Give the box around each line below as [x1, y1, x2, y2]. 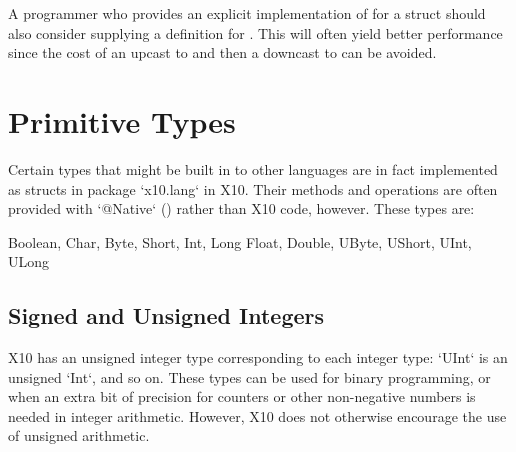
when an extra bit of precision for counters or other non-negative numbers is [8, 386, 476, 407]
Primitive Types [8, 100, 236, 141]
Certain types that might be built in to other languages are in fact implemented [8, 158, 498, 179]
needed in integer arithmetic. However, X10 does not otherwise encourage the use [8, 405, 507, 426]
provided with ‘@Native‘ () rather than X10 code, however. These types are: [8, 198, 475, 219]
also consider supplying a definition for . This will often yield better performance [8, 22, 503, 43]
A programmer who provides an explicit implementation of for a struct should [8, 3, 486, 23]
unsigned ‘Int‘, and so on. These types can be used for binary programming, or [8, 366, 491, 387]
